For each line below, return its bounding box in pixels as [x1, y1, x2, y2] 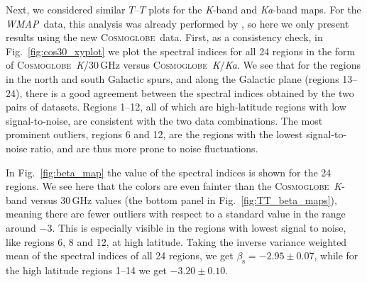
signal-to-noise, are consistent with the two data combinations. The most [6, 113, 323, 128]
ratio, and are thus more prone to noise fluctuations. [31, 140, 258, 155]
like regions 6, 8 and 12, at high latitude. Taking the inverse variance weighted [6, 234, 347, 249]
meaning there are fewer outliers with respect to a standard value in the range [6, 206, 346, 221]
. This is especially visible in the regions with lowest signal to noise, [52, 220, 346, 235]
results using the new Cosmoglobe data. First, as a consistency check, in [6, 30, 323, 45]
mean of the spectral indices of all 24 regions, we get [6, 248, 234, 263]
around [6, 220, 36, 235]
